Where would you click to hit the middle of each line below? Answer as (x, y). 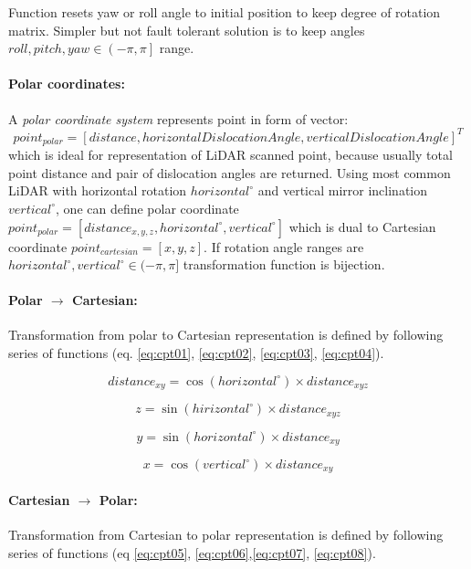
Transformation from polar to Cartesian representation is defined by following (226, 335)
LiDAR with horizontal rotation (98, 190)
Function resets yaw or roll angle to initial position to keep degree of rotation (225, 12)
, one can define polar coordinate (147, 208)
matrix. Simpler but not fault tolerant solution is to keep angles (187, 30)
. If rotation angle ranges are (284, 246)
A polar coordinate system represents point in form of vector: (178, 118)
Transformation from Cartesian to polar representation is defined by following (226, 535)
